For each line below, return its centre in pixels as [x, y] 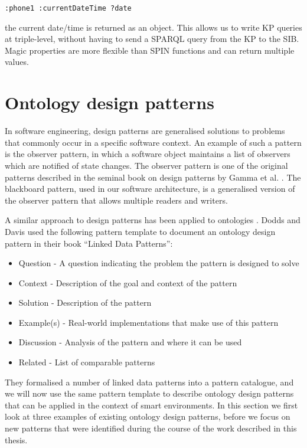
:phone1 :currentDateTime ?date [68, 8]
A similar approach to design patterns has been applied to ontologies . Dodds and [153, 220]
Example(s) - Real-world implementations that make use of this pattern [148, 322]
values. [17, 62]
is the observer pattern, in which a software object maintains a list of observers [148, 154]
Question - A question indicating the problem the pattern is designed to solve [159, 263]
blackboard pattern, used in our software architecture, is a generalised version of [150, 189]
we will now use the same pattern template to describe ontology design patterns [149, 393]
